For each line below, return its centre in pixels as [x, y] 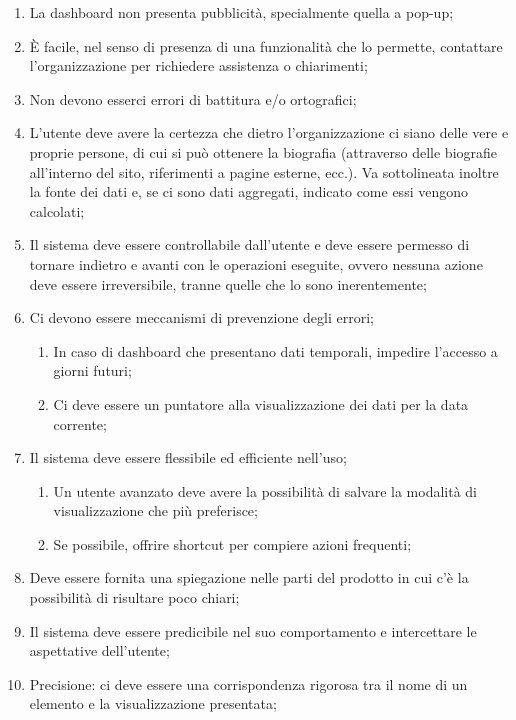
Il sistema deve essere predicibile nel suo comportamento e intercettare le [253, 630]
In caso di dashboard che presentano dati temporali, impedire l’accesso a [275, 350]
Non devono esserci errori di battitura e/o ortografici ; [193, 98]
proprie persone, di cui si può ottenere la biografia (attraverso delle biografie [263, 151]
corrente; [80, 423]
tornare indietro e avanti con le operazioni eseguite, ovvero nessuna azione [256, 263]
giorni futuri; [92, 370]
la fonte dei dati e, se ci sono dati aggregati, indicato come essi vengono [248, 191]
